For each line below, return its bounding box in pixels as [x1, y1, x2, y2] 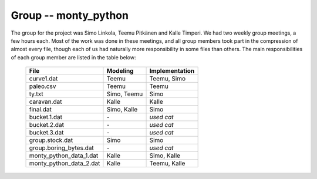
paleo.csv [29, 82, 56, 90]
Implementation [149, 67, 195, 75]
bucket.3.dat [29, 129, 64, 137]
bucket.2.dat [29, 121, 65, 129]
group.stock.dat [29, 136, 73, 144]
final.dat [29, 106, 52, 114]
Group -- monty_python [11, 9, 129, 22]
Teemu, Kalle [149, 159, 186, 167]
